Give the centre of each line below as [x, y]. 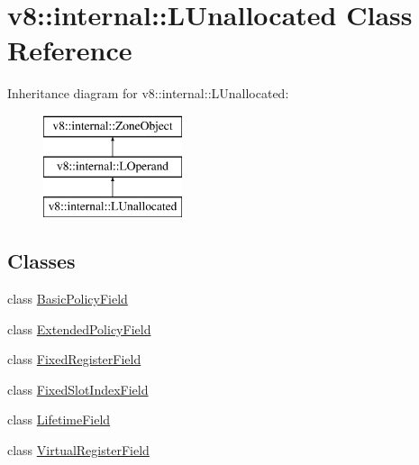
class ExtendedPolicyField [79, 328]
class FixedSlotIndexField [78, 389]
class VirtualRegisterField [78, 450]
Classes [41, 261]
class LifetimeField [59, 419]
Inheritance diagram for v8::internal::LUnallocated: [148, 93]
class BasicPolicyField [68, 299]
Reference [70, 50]
